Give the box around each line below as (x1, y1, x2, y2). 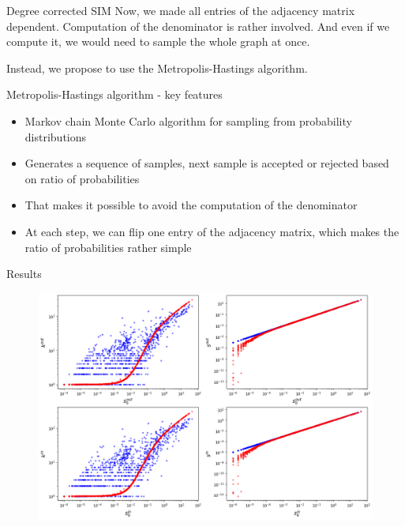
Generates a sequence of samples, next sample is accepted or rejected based (24, 155, 389, 171)
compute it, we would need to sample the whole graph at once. (6, 33, 310, 50)
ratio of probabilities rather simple (24, 239, 192, 255)
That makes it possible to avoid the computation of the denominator (24, 197, 358, 213)
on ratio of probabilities (24, 170, 140, 186)
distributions (24, 128, 87, 145)
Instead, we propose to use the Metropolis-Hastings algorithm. (6, 59, 308, 76)
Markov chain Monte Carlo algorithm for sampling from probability (24, 112, 352, 129)
